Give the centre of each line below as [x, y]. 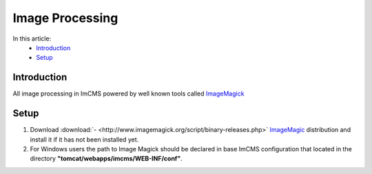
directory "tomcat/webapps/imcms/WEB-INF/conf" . [106, 159]
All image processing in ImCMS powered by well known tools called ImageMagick [128, 94]
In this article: [32, 39]
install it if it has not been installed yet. [84, 139]
